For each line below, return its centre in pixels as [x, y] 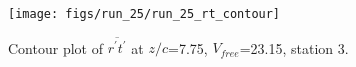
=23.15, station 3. [294, 47]
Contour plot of [55, 47]
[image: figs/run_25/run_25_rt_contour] [144, 14]
